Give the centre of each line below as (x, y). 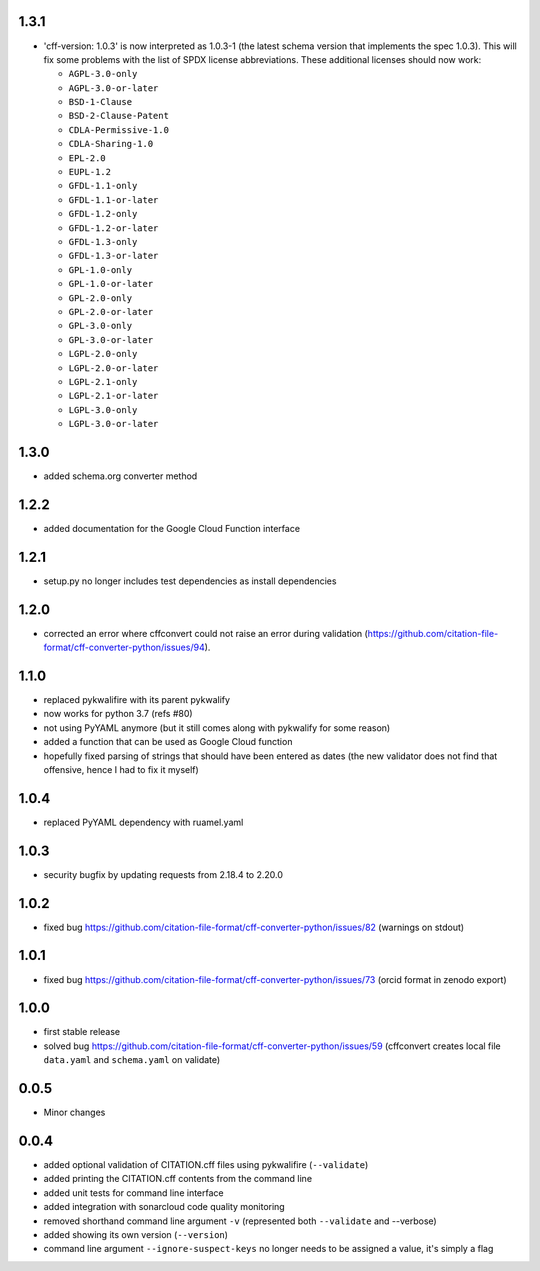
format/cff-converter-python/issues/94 (124, 647)
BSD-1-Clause (100, 102)
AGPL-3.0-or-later (113, 88)
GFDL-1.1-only (103, 186)
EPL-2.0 (87, 158)
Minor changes (74, 1112)
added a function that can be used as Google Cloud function (168, 742)
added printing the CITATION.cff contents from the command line (178, 1179)
